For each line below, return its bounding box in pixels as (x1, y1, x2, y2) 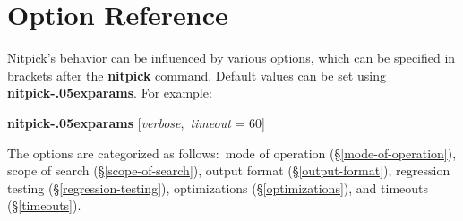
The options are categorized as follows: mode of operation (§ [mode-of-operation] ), (7, 143, 457, 162)
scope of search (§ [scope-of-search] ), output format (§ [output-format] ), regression (7, 161, 450, 180)
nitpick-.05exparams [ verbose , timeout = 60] (7, 113, 265, 132)
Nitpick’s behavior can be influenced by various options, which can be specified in (7, 48, 456, 67)
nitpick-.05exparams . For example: (7, 83, 212, 102)
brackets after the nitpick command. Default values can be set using (7, 65, 386, 84)
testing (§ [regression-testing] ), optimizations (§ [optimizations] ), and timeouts (7, 178, 429, 197)
